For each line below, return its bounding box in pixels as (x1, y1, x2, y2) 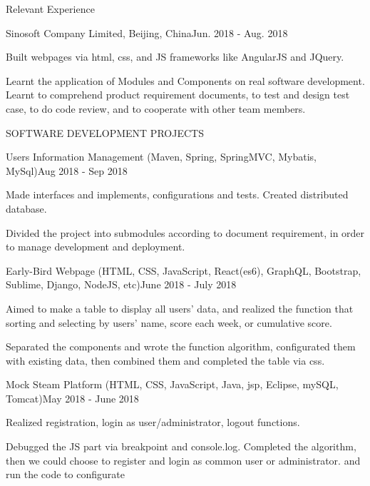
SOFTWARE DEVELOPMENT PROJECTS (6, 125, 204, 140)
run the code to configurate (6, 467, 125, 482)
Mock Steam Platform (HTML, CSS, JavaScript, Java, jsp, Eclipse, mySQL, (6, 377, 339, 392)
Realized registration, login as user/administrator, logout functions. (6, 415, 300, 430)
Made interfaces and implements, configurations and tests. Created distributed (6, 187, 349, 202)
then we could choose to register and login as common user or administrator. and (6, 452, 361, 467)
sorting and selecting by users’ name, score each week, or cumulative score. (6, 315, 332, 330)
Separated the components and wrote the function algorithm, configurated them (6, 339, 356, 354)
